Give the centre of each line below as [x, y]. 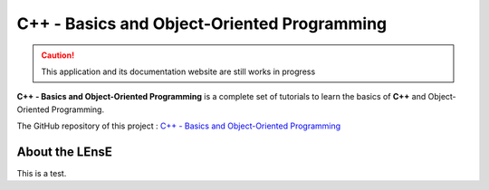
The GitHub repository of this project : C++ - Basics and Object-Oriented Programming [179, 126]
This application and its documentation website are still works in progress [178, 71]
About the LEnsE [65, 152]
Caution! [58, 55]
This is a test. [42, 174]
